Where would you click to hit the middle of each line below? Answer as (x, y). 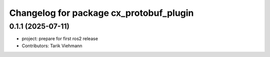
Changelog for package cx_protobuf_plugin (101, 13)
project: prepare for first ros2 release (60, 39)
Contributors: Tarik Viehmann (52, 46)
